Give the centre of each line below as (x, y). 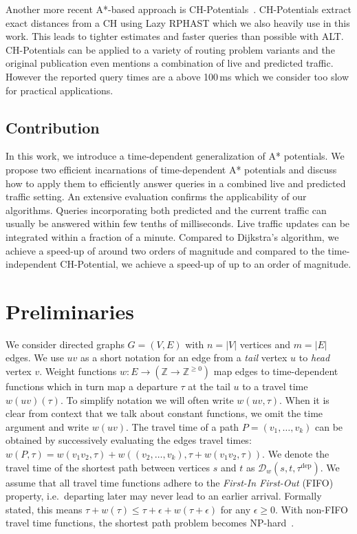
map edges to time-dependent (276, 371)
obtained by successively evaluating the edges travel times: (129, 440)
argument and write (47, 426)
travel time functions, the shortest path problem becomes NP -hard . (150, 523)
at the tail (209, 386)
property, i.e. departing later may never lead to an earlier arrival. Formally (164, 496)
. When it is (304, 399)
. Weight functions (78, 371)
